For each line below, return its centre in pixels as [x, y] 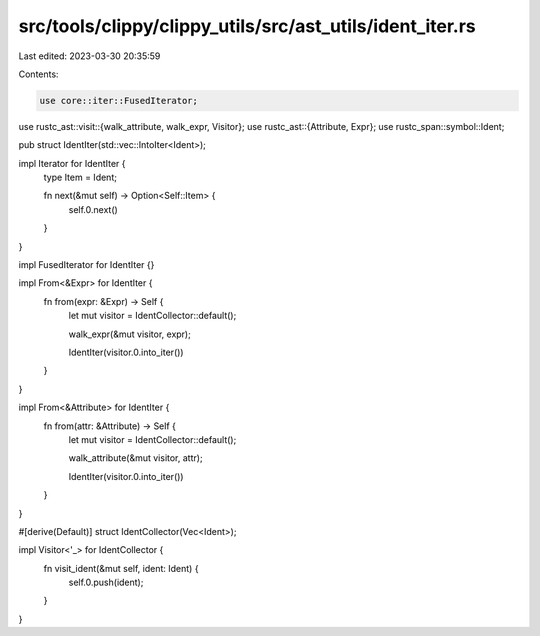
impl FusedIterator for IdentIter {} [86, 265]
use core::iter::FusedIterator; [119, 100]
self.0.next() [93, 209]
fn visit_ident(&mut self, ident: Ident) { [121, 568]
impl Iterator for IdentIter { [72, 163]
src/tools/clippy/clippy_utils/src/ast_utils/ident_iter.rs [247, 26]
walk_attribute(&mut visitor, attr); [136, 458]
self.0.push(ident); [106, 582]
